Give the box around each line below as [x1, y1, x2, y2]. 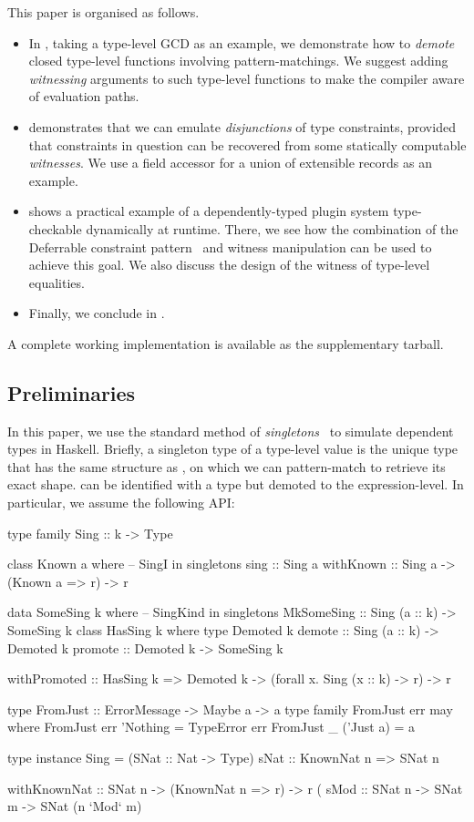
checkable [28, 219, 82, 238]
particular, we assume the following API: [7, 493, 235, 512]
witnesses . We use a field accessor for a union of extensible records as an [28, 153, 432, 172]
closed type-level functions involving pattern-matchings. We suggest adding [28, 51, 448, 70]
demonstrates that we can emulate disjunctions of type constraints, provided [28, 117, 456, 136]
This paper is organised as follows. [7, 3, 200, 21]
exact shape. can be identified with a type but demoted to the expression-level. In [7, 475, 464, 494]
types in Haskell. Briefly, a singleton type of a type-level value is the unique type [7, 439, 459, 458]
